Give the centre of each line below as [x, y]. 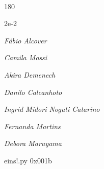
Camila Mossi [26, 57]
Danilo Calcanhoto [33, 92]
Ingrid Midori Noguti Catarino [52, 109]
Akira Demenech [30, 74]
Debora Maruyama [33, 143]
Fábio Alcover [25, 40]
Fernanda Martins [32, 126]
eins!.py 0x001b [28, 160]
